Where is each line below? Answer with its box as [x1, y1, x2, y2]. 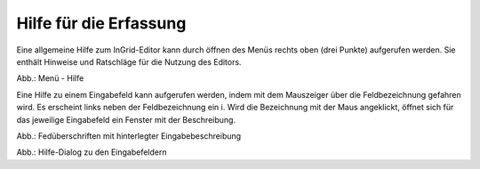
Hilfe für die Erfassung [16, 13, 187, 33]
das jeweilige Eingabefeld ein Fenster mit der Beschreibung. [16, 114, 236, 125]
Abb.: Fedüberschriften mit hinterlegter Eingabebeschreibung [16, 130, 242, 141]
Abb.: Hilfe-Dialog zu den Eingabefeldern [16, 147, 167, 157]
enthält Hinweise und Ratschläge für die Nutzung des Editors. [16, 56, 242, 67]
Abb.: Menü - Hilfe [16, 73, 84, 84]
